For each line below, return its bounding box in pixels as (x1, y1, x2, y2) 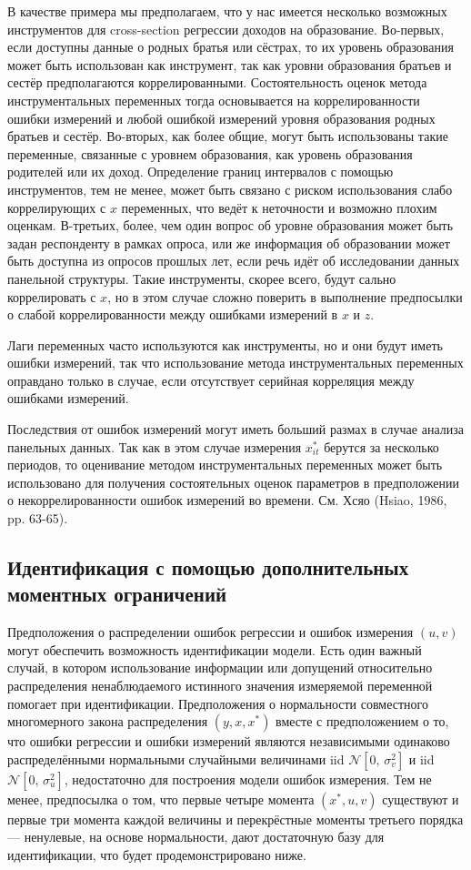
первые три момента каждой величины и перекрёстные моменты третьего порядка (7, 809, 464, 828)
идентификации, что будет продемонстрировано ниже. (7, 845, 306, 864)
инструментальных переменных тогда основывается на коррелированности (7, 90, 420, 109)
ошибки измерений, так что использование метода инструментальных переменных (7, 353, 464, 372)
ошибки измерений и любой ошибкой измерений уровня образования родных (7, 108, 436, 127)
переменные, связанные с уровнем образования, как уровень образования (7, 144, 413, 163)
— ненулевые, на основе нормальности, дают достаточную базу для (7, 827, 385, 846)
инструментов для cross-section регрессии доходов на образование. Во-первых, (7, 19, 445, 38)
